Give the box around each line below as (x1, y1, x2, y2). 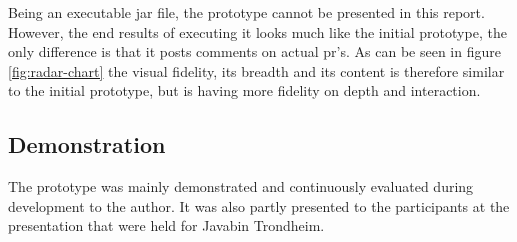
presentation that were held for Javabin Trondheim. (8, 215, 325, 236)
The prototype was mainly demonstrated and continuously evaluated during (8, 176, 474, 197)
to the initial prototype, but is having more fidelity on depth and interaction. (8, 80, 481, 101)
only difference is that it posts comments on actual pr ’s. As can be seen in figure (8, 41, 501, 62)
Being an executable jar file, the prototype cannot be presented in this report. (8, 2, 485, 22)
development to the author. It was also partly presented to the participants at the (8, 195, 510, 216)
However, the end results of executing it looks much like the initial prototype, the (8, 21, 507, 42)
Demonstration (8, 129, 166, 160)
